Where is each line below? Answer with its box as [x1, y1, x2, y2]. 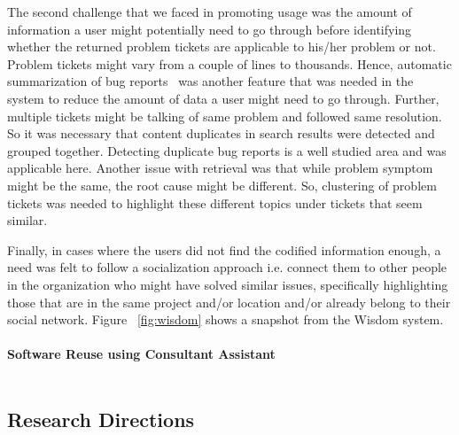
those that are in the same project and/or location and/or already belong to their [7, 292, 451, 311]
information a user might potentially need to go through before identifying [7, 19, 412, 38]
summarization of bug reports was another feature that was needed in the [7, 72, 414, 90]
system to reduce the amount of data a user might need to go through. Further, [7, 89, 440, 107]
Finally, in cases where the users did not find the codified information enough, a [7, 240, 441, 259]
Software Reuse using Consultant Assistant [7, 345, 276, 363]
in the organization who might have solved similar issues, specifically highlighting [7, 275, 448, 293]
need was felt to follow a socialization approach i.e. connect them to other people [7, 258, 447, 276]
